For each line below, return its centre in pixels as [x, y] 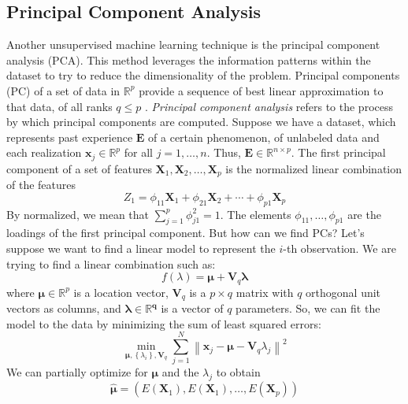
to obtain [238, 372]
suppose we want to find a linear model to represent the [141, 248]
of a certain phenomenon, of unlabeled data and [264, 137]
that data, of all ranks [59, 106]
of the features [41, 185]
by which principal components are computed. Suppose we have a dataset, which [201, 122]
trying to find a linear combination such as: [111, 263]
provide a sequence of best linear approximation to [261, 90]
